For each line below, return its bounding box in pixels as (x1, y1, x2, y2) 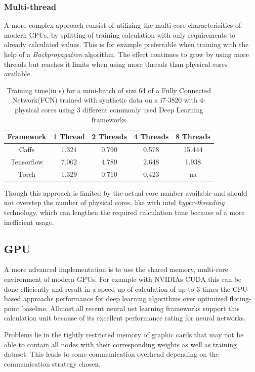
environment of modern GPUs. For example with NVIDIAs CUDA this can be (4, 273, 242, 284)
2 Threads (91, 131, 127, 142)
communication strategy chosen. (4, 358, 101, 369)
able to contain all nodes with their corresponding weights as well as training (4, 339, 237, 349)
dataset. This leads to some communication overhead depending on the (4, 349, 219, 359)
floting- (229, 293, 252, 304)
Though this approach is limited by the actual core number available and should (4, 187, 247, 198)
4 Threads (133, 131, 169, 142)
